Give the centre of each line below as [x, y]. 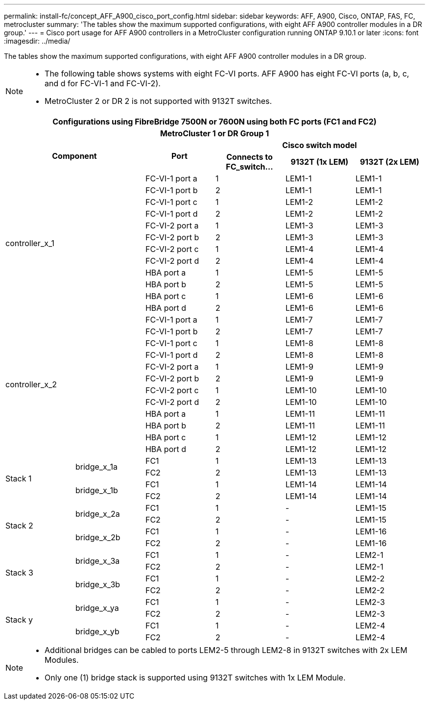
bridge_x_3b [98, 584]
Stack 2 [19, 526]
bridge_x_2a [97, 514]
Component [74, 156]
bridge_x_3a [97, 561]
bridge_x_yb [97, 631]
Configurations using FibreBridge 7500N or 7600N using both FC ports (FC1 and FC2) [214, 122]
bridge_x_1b [96, 490]
